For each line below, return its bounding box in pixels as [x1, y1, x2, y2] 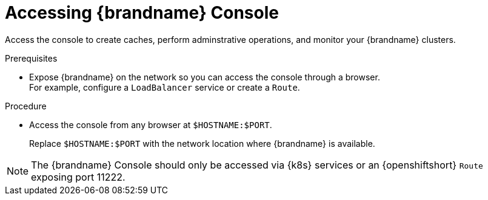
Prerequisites [5, 53, 58, 63]
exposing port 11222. [31, 170, 125, 183]
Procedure [5, 100, 47, 111]
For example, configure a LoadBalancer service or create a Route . [29, 82, 300, 92]
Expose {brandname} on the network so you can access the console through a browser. [29, 71, 380, 82]
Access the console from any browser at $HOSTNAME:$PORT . [29, 119, 272, 130]
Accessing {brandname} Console [5, 2, 279, 23]
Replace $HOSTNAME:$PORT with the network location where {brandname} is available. [29, 138, 375, 149]
